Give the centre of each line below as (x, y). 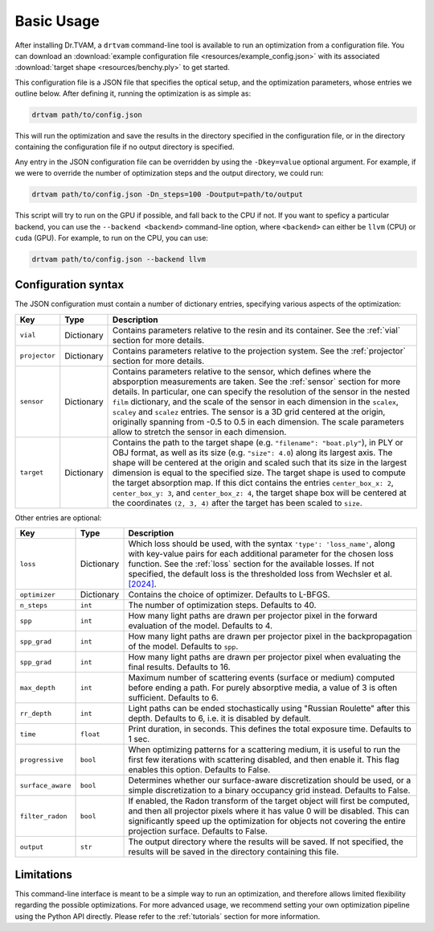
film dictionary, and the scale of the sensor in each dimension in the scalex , (256, 401)
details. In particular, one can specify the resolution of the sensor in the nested (261, 391)
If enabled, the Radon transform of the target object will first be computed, (269, 801)
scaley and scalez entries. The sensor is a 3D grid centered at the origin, (249, 412)
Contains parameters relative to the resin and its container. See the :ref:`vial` (257, 330)
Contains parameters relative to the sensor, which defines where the (242, 371)
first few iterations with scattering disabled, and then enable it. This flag (264, 759)
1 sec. (139, 739)
